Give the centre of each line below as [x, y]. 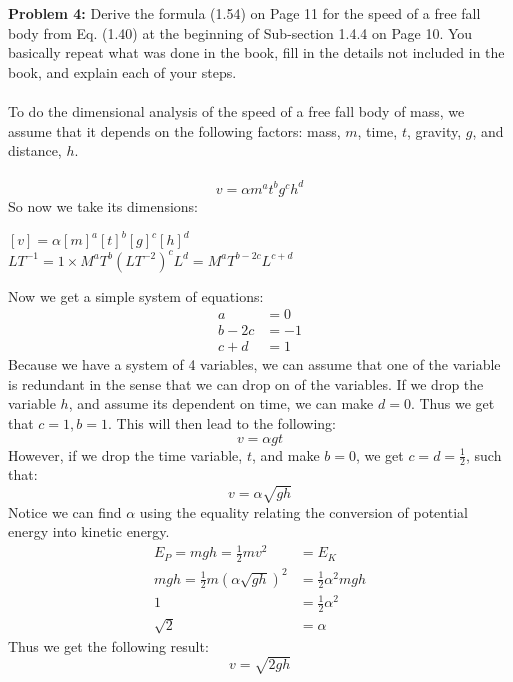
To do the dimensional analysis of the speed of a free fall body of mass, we [236, 110]
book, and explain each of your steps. [122, 71]
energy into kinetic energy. [89, 531]
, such [483, 454]
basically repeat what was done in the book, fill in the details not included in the [256, 52]
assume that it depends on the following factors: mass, [174, 130]
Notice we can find [65, 511]
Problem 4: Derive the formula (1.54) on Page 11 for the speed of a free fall [244, 13]
